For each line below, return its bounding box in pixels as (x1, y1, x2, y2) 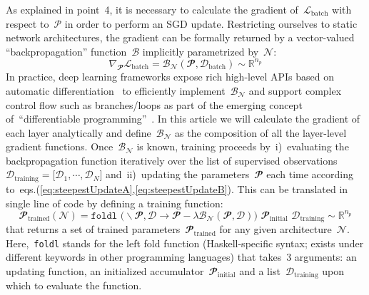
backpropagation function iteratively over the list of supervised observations (6, 152, 338, 167)
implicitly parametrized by (142, 43, 259, 58)
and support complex (248, 83, 342, 98)
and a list (239, 263, 280, 278)
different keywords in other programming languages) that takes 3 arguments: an (6, 249, 357, 264)
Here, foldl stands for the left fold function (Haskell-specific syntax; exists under (6, 235, 364, 250)
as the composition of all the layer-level (175, 125, 347, 140)
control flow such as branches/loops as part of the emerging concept (6, 97, 303, 112)
